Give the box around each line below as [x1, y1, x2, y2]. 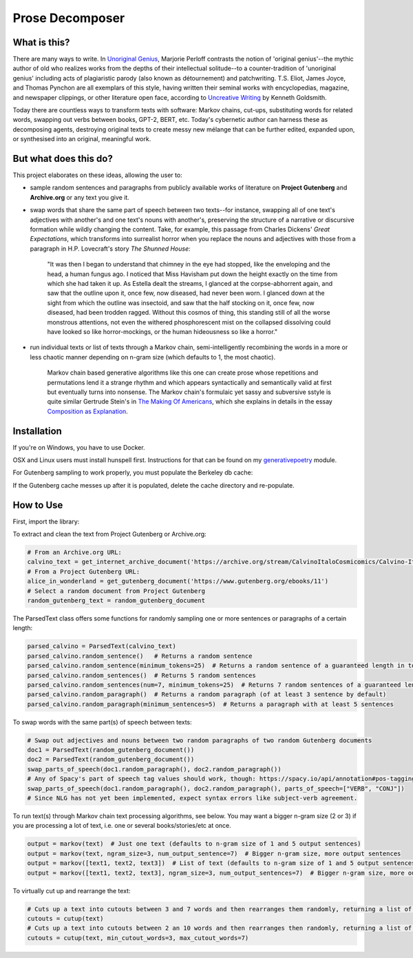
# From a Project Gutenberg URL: [27, 567, 140, 575]
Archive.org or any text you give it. [30, 193, 130, 201]
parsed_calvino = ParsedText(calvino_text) [27, 643, 177, 650]
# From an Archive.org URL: [27, 548, 122, 556]
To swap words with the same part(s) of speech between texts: [12, 718, 192, 726]
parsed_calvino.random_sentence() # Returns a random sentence [27, 652, 253, 660]
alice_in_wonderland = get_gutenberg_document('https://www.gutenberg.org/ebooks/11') [27, 577, 329, 585]
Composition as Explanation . [47, 407, 129, 415]
